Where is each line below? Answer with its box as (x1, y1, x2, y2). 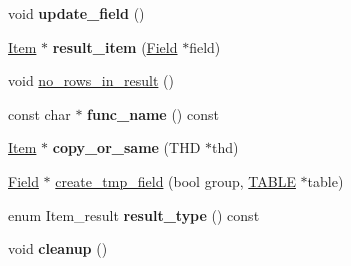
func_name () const (87, 103, 219, 124)
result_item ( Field (52, 36, 178, 57)
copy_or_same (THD (52, 137, 201, 158)
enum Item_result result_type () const (8, 204, 260, 225)
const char (8, 103, 71, 124)
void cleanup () (8, 238, 108, 259)
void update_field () (8, 3, 145, 23)
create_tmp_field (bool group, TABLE (55, 170, 296, 191)
